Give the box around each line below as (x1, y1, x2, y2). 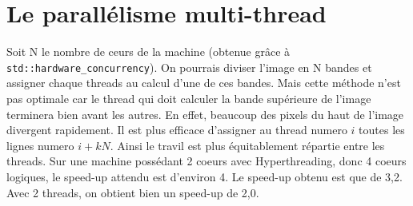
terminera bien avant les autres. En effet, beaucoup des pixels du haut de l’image (6, 105, 404, 122)
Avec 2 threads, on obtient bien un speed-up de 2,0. (6, 184, 259, 200)
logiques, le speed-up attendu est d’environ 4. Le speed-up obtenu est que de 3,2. (6, 168, 403, 184)
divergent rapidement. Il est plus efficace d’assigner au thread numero (6, 121, 347, 138)
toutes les (359, 121, 405, 138)
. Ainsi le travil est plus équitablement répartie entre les (110, 137, 385, 153)
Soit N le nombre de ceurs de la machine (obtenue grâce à (6, 43, 291, 60)
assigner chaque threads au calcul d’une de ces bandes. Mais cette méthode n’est (6, 74, 401, 91)
